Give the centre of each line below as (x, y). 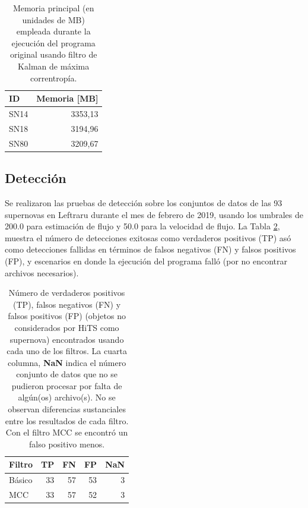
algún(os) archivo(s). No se (67, 397)
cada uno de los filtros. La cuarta (67, 351)
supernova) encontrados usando (67, 339)
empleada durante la (53, 31)
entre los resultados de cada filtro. (67, 420)
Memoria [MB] (67, 98)
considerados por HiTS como (67, 327)
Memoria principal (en (53, 8)
